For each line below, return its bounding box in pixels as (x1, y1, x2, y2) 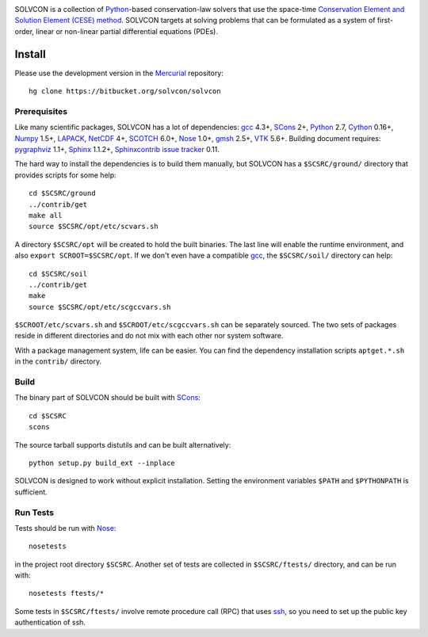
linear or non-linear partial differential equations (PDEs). (36, 26, 218, 36)
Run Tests (14, 507, 55, 518)
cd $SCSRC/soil (29, 269, 88, 278)
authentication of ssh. (14, 618, 86, 627)
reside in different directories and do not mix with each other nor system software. (14, 331, 284, 341)
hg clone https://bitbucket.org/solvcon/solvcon (29, 87, 221, 96)
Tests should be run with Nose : (14, 523, 117, 532)
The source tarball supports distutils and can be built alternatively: (14, 440, 231, 449)
